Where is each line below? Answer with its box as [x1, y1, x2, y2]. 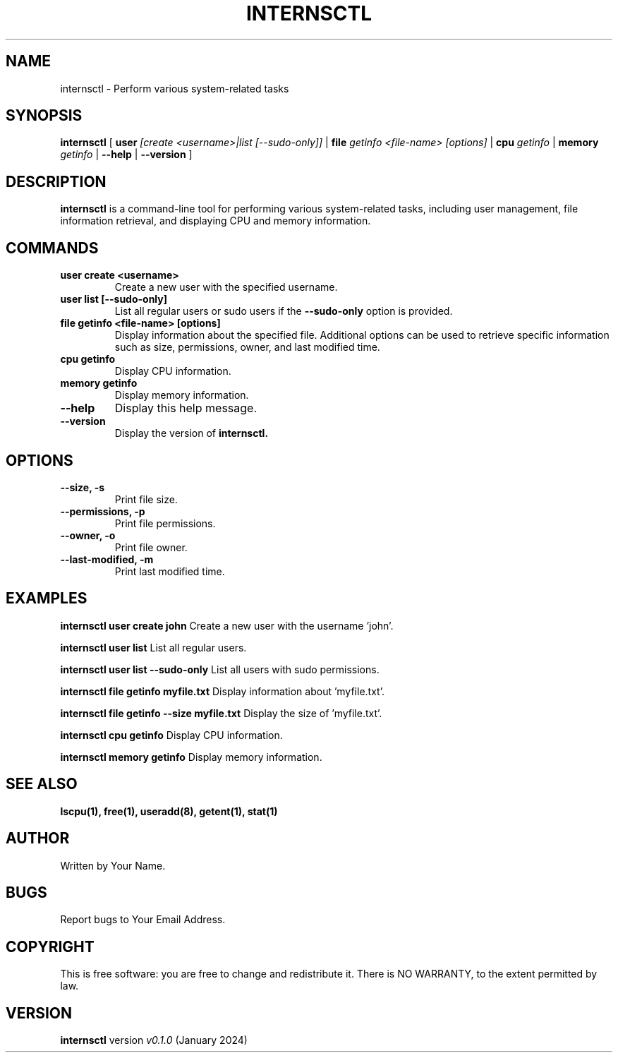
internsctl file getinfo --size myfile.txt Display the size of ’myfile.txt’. [60, 707, 382, 719]
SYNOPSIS [6, 107, 83, 125]
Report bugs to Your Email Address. [60, 913, 226, 926]
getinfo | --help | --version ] [60, 148, 193, 161]
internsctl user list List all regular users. [60, 641, 247, 654]
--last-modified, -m [60, 553, 154, 565]
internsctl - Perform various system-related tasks [60, 82, 289, 95]
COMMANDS [6, 239, 99, 257]
